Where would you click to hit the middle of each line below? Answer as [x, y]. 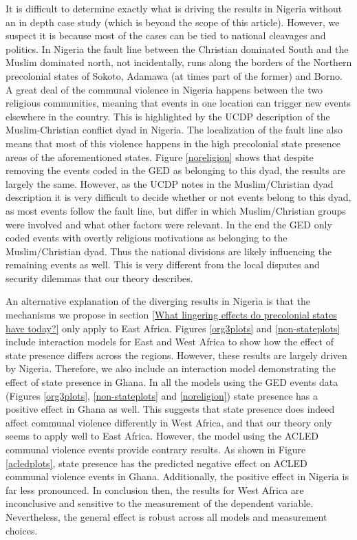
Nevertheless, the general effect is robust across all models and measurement [166, 516]
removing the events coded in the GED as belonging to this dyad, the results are [176, 170]
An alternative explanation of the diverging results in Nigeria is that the [158, 301]
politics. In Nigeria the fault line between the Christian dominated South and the [177, 48]
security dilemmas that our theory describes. [99, 278]
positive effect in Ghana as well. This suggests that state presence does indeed [170, 409]
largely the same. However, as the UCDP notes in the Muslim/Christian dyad [170, 183]
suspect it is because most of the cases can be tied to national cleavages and [166, 35]
